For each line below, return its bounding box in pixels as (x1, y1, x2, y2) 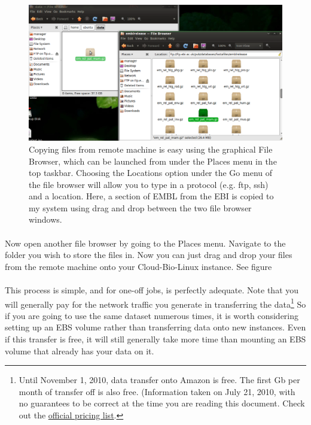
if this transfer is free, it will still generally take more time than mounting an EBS (5, 333, 306, 345)
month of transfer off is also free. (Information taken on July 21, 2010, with (19, 385, 295, 397)
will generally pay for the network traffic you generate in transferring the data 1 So (5, 296, 306, 310)
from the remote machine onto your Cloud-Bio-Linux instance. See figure (5, 260, 272, 272)
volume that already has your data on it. (5, 344, 154, 357)
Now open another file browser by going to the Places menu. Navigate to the (5, 236, 286, 249)
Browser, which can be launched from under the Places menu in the (29, 154, 277, 167)
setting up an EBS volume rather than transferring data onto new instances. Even (5, 321, 306, 333)
